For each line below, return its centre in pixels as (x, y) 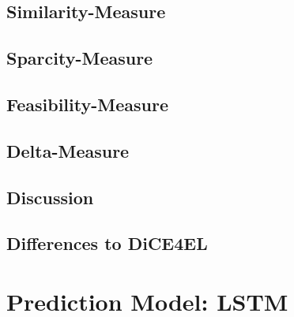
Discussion (50, 197)
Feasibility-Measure (87, 104)
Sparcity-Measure (80, 58)
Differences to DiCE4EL (107, 243)
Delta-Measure (68, 150)
